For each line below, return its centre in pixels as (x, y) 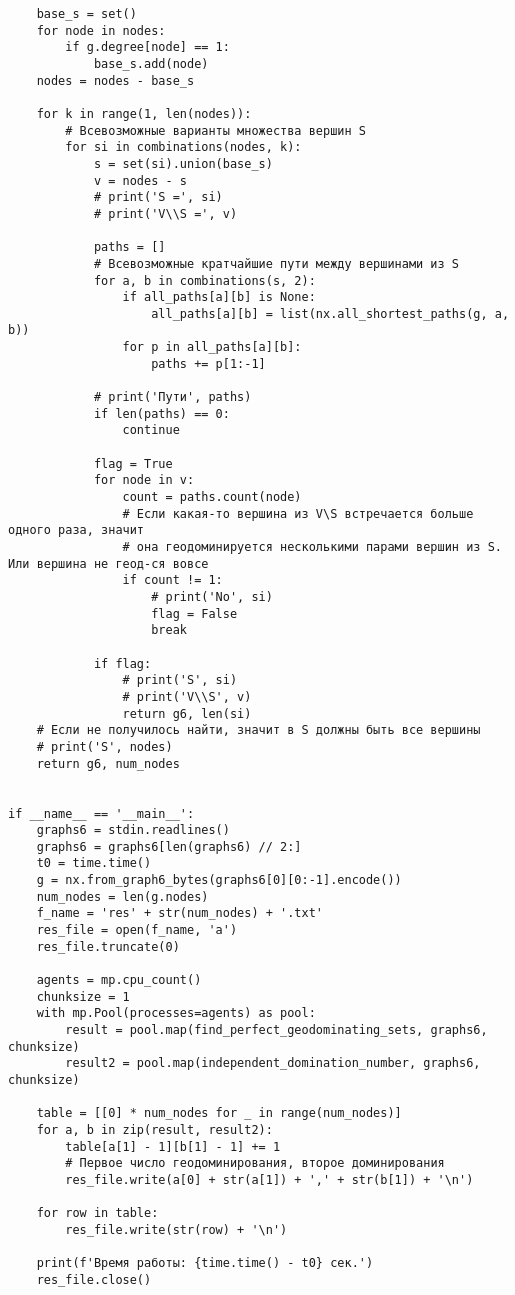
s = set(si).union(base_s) (183, 163)
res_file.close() (94, 1279)
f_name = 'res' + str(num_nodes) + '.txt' (179, 913)
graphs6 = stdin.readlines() (133, 830)
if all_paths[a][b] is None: (219, 297)
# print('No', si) (212, 596)
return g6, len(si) (187, 713)
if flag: (122, 663)
